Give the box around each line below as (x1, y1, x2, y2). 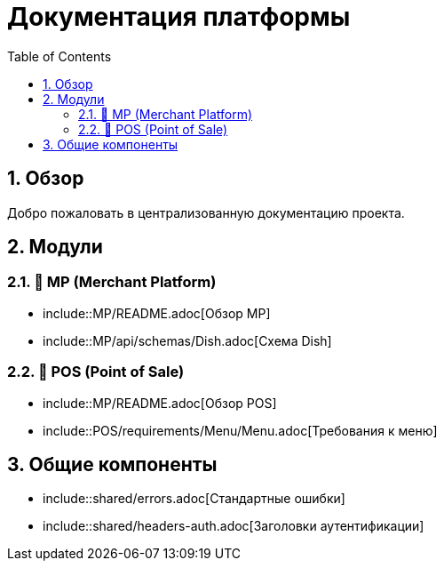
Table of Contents (7, 48, 112, 64)
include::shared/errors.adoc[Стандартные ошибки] (43, 491, 345, 507)
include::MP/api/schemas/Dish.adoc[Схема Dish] (43, 332, 332, 348)
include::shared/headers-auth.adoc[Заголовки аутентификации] (43, 518, 424, 534)
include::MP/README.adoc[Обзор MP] (43, 305, 271, 321)
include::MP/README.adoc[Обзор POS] (43, 395, 277, 411)
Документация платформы (7, 2, 351, 32)
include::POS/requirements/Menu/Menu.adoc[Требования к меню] (43, 422, 438, 438)
